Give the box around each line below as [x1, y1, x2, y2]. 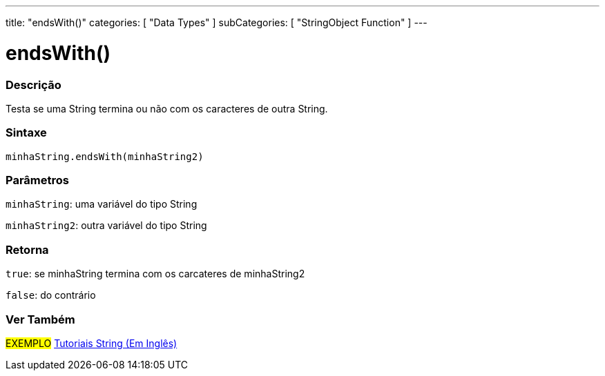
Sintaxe [6, 126, 47, 140]
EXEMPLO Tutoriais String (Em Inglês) [6, 337, 177, 349]
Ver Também [6, 312, 75, 326]
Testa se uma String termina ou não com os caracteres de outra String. [6, 102, 328, 115]
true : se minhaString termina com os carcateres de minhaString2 [6, 268, 305, 280]
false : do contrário [6, 289, 96, 301]
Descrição [6, 77, 61, 92]
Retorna [6, 242, 49, 257]
